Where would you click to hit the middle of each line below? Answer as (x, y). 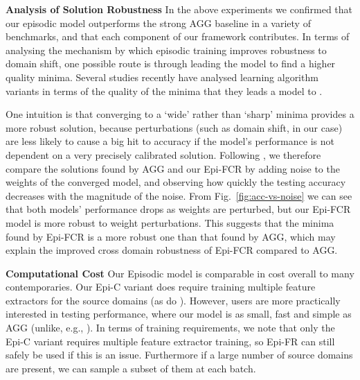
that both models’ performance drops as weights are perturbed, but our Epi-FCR (178, 209)
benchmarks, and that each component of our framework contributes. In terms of (178, 36)
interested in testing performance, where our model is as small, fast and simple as (179, 314)
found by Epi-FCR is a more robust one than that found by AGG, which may (171, 236)
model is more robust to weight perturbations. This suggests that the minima (170, 222)
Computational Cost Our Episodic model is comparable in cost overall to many (180, 273)
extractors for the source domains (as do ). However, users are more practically (173, 300)
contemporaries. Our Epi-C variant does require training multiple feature (161, 287)
